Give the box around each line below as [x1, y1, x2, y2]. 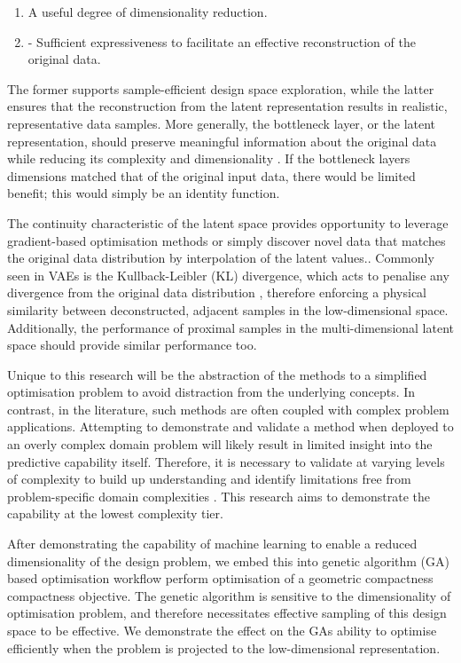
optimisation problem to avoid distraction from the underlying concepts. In [7, 383, 416, 401]
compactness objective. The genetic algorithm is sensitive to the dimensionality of [7, 586, 451, 604]
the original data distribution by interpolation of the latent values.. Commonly [7, 249, 434, 267]
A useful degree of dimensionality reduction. [27, 3, 268, 20]
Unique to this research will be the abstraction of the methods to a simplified [7, 365, 427, 383]
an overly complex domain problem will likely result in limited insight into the [7, 435, 433, 454]
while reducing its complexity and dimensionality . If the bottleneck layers [7, 149, 410, 168]
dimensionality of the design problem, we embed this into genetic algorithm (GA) [7, 551, 449, 570]
